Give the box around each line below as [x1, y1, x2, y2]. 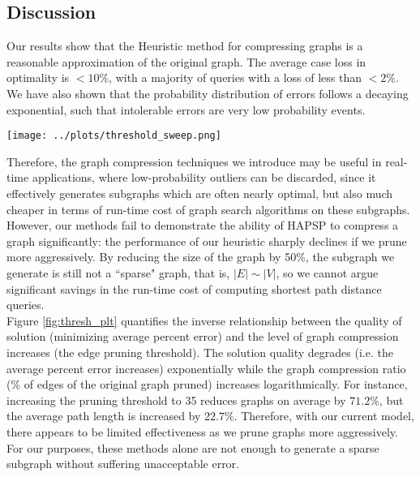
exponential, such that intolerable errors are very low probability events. [6, 101, 366, 118]
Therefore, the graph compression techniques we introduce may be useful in [6, 153, 382, 170]
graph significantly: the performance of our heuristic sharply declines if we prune [6, 232, 407, 249]
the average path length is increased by [6, 407, 201, 424]
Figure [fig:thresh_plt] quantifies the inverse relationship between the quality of [6, 312, 402, 329]
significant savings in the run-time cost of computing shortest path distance [6, 280, 382, 297]
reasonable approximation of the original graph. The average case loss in [6, 53, 366, 70]
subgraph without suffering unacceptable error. [6, 455, 239, 472]
